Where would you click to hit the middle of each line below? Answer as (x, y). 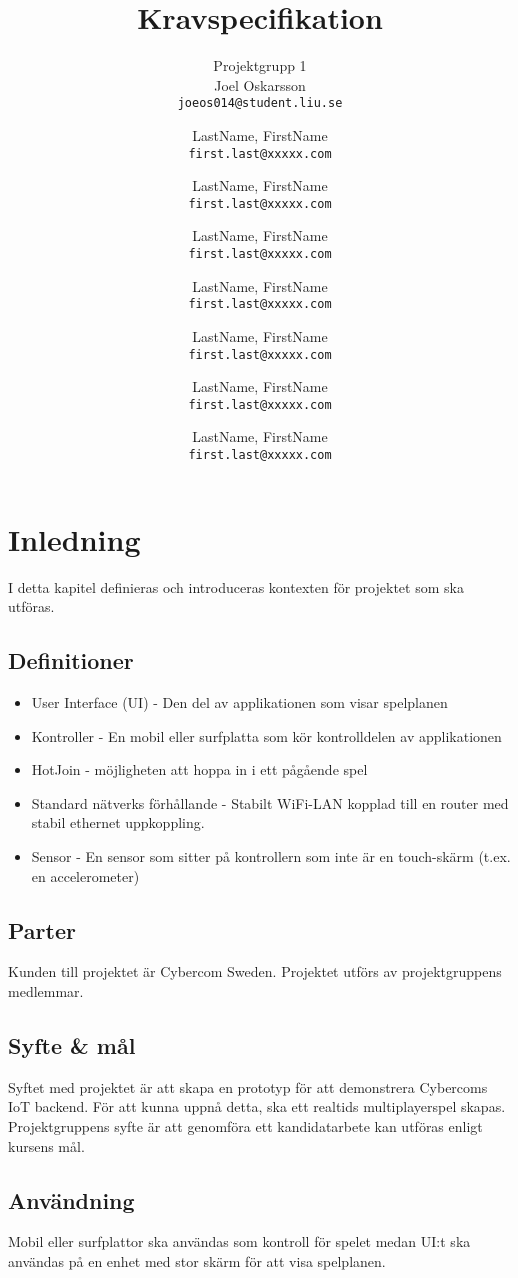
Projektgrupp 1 (260, 65)
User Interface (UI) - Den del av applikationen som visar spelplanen (239, 702)
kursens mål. (46, 1145)
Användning (71, 1199)
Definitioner (71, 660)
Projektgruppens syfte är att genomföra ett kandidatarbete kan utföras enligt (245, 1125)
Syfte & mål (72, 1044)
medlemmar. (46, 991)
